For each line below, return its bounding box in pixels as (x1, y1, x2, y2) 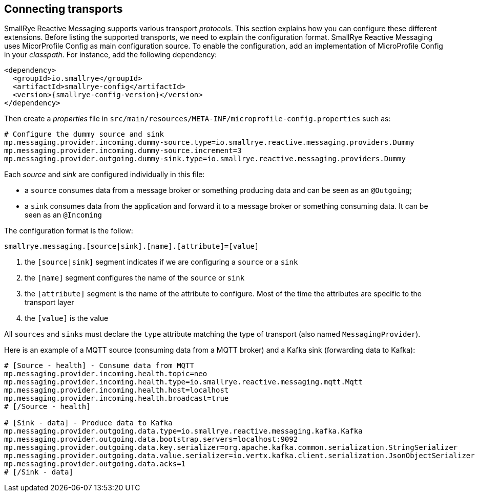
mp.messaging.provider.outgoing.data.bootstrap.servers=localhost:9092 (4, 435, 298, 444)
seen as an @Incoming (25, 210, 102, 220)
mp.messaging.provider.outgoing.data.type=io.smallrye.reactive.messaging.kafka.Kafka (4, 427, 363, 436)
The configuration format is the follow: (4, 226, 133, 235)
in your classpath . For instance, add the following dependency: (4, 50, 217, 59)
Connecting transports (4, 3, 123, 15)
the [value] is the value (25, 314, 109, 323)
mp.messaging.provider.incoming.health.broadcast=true (4, 394, 229, 403)
